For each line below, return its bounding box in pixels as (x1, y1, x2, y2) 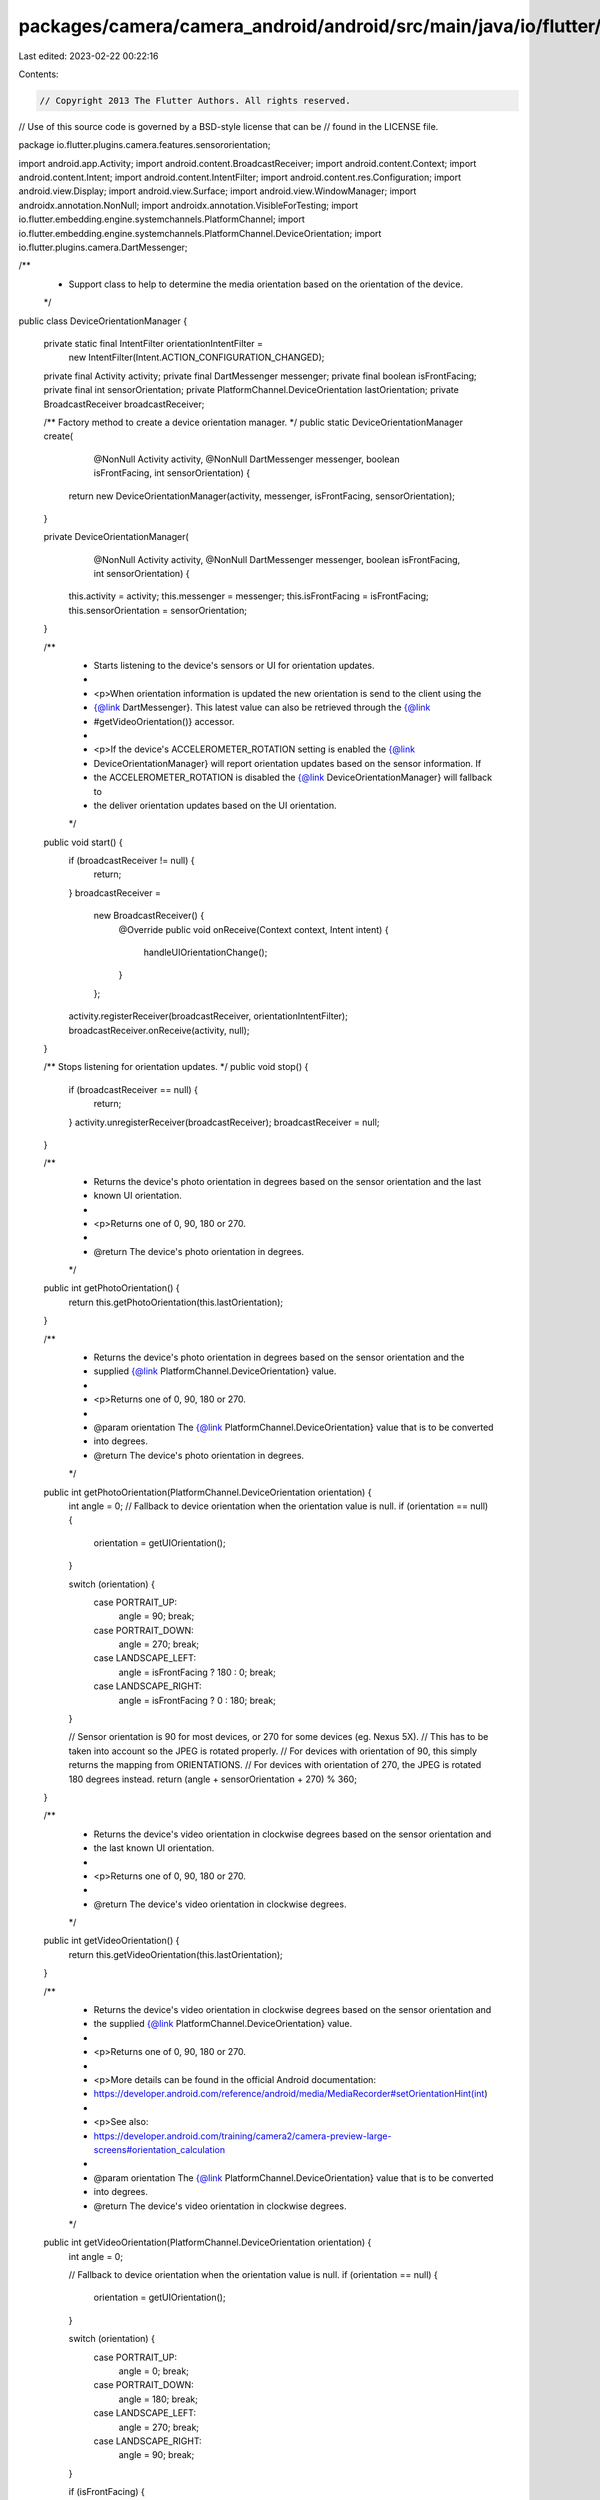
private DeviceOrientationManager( (43, 531, 189, 543)
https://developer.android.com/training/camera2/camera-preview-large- (93, 2130, 392, 2142)
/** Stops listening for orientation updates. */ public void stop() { (43, 1061, 309, 1073)
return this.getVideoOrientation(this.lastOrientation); (68, 1948, 284, 1960)
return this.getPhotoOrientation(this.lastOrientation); (68, 1296, 284, 1308)
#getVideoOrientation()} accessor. (93, 715, 235, 727)
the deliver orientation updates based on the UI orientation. (93, 799, 337, 811)
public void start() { (43, 836, 124, 848)
